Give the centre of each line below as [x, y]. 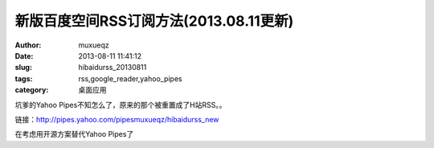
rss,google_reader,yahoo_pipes [130, 78]
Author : [28, 45]
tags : [24, 78]
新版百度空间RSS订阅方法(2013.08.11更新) [154, 21]
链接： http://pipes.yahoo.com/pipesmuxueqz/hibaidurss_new [117, 119]
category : [32, 90]
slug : [23, 68]
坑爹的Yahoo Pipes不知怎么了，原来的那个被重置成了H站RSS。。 [121, 105]
